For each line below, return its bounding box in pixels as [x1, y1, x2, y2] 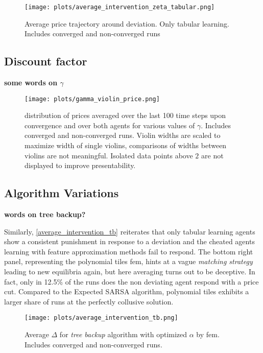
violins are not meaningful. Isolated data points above [25, 150, 193, 160]
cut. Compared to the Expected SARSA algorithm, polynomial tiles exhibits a [4, 286, 249, 297]
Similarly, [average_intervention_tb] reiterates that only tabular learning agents [4, 226, 255, 237]
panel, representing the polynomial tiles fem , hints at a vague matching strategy [4, 256, 253, 267]
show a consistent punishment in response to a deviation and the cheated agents [4, 236, 255, 247]
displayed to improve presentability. [25, 160, 136, 171]
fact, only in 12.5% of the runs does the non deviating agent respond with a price [4, 276, 259, 287]
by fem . [196, 329, 220, 340]
